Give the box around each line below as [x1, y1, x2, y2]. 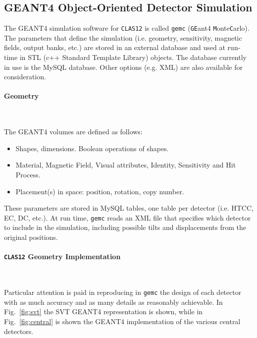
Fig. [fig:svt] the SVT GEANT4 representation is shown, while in [4, 306, 203, 317]
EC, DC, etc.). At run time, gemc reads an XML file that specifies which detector [4, 212, 251, 223]
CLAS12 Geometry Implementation [4, 251, 121, 262]
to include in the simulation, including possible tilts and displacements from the [4, 222, 246, 232]
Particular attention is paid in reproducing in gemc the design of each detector [4, 287, 242, 297]
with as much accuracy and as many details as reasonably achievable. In [4, 296, 223, 307]
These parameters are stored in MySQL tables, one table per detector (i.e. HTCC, [4, 203, 254, 213]
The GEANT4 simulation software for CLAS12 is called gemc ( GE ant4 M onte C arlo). [4, 23, 250, 33]
